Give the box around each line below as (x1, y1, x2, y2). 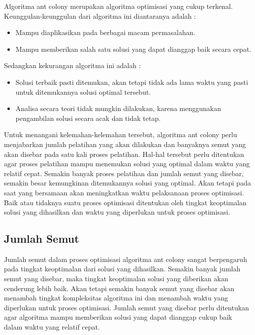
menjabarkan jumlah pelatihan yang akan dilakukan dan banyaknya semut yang (4, 139, 246, 149)
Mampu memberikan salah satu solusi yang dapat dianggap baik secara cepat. (15, 43, 252, 54)
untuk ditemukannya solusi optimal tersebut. (15, 86, 151, 97)
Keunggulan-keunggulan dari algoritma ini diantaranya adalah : (4, 10, 196, 21)
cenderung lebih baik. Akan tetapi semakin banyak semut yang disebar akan (4, 283, 234, 293)
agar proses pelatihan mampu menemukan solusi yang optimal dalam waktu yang (4, 158, 250, 169)
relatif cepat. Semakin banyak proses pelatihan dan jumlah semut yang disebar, (4, 168, 244, 178)
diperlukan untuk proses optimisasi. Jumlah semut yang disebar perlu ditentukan (4, 302, 249, 312)
